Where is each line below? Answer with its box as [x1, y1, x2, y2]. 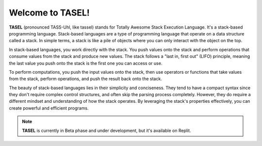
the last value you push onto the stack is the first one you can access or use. [9, 60, 163, 66]
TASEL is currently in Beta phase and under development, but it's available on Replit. [22, 128, 191, 133]
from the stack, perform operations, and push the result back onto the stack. [9, 76, 162, 82]
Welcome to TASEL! [9, 7, 90, 18]
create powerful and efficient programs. [9, 105, 89, 111]
